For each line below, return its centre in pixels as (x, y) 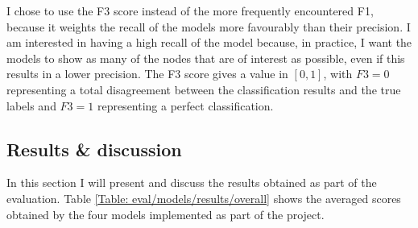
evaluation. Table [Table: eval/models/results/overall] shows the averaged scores (204, 198)
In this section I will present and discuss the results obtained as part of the (192, 182)
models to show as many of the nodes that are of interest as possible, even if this (206, 58)
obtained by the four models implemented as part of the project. (166, 214)
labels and (31, 105)
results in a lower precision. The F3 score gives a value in (147, 74)
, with (338, 74)
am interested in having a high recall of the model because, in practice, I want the (209, 42)
